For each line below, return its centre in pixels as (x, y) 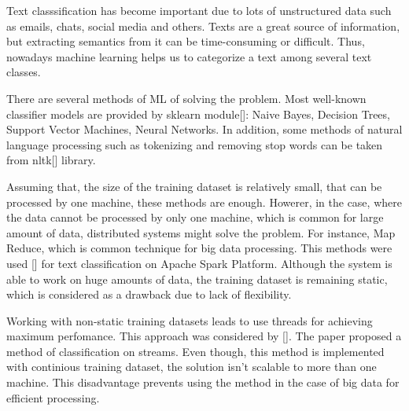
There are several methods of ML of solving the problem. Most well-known (186, 98)
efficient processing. (53, 397)
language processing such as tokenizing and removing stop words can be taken (195, 144)
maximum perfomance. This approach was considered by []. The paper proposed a (204, 336)
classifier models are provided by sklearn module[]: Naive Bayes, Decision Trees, (198, 114)
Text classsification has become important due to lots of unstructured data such (199, 10)
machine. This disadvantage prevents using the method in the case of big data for (203, 382)
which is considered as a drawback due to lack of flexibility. (149, 294)
